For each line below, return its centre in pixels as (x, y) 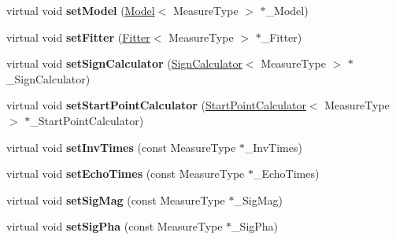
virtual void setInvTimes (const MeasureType (121, 147)
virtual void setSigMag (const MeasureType (116, 199)
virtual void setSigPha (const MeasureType (115, 226)
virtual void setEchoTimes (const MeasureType (126, 174)
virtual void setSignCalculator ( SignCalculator (124, 63)
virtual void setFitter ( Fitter (78, 37)
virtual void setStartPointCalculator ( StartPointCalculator (156, 105)
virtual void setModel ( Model (81, 10)
